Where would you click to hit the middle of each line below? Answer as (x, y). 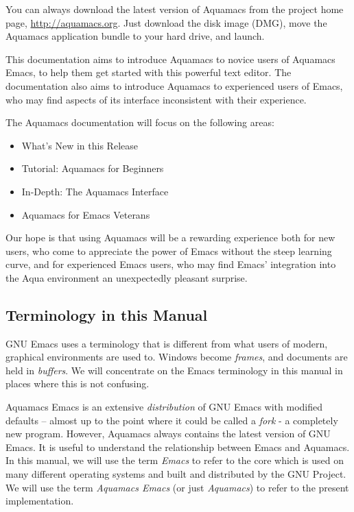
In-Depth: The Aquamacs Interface (95, 191)
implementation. (40, 501)
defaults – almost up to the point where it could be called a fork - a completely (172, 420)
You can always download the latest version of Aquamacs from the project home (175, 9)
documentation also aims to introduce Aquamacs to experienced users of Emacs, (174, 85)
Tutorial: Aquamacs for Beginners (93, 168)
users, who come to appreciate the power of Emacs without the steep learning (169, 251)
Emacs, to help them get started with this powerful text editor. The (149, 72)
